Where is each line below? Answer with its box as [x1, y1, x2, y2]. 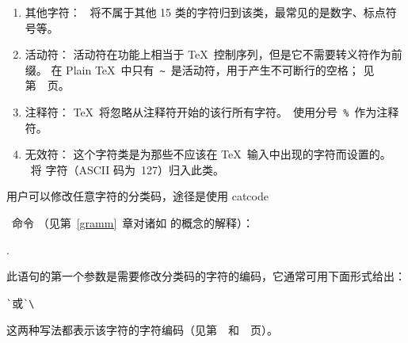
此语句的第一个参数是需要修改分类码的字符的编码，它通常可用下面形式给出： [6, 268, 406, 284]
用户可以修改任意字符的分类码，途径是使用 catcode [6, 188, 269, 204]
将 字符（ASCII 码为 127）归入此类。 [30, 161, 225, 177]
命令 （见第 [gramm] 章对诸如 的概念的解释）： [11, 215, 254, 231]
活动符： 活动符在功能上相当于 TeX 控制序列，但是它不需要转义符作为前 [25, 46, 402, 63]
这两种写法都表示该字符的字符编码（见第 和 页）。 [6, 321, 278, 337]
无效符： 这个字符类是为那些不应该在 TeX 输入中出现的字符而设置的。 [25, 146, 391, 162]
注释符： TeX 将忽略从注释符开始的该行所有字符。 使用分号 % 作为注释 [25, 104, 399, 120]
